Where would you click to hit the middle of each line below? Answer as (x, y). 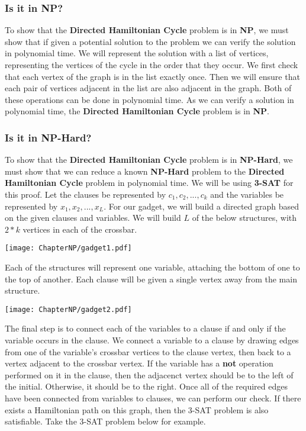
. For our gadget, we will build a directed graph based (202, 206)
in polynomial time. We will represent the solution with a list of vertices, (137, 53)
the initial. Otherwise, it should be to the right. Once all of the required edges (146, 386)
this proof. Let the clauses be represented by (86, 194)
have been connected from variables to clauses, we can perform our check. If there (153, 398)
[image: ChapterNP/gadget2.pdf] (68, 309)
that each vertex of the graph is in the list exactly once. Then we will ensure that (152, 76)
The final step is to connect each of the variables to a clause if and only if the (145, 328)
